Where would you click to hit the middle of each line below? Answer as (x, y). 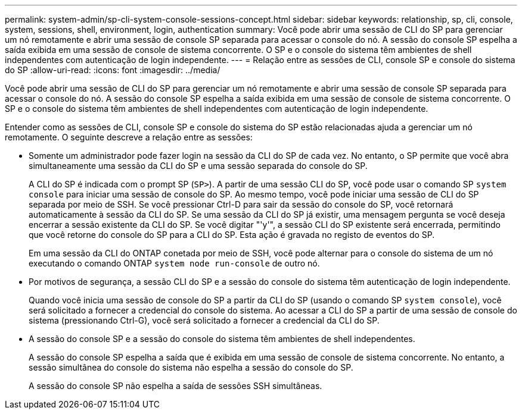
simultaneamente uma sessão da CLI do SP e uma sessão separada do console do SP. (198, 166)
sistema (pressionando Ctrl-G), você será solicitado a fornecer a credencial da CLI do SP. (204, 320)
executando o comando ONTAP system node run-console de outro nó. (174, 263)
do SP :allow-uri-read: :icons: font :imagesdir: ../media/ (113, 70)
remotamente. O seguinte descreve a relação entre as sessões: (129, 137)
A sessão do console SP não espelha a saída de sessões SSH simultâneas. (175, 386)
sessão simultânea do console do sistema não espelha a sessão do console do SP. (191, 367)
